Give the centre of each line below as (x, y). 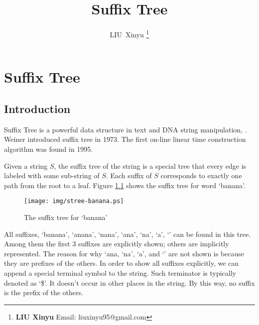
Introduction (37, 108)
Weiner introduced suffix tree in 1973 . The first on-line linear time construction (125, 139)
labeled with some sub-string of (52, 175)
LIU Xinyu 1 (129, 34)
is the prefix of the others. (44, 292)
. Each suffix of (129, 175)
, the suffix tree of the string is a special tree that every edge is (150, 165)
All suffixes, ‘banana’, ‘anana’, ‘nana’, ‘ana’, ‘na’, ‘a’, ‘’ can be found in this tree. (128, 234)
